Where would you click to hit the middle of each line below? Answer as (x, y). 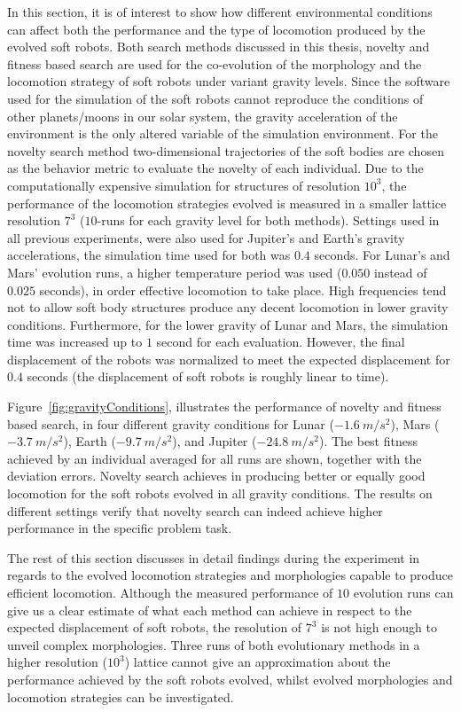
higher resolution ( (57, 662)
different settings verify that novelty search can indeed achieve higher (195, 510)
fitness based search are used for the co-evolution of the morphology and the (215, 63)
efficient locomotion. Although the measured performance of (170, 592)
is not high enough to (379, 627)
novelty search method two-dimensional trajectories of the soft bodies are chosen (226, 150)
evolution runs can (403, 592)
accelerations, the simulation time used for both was (149, 255)
